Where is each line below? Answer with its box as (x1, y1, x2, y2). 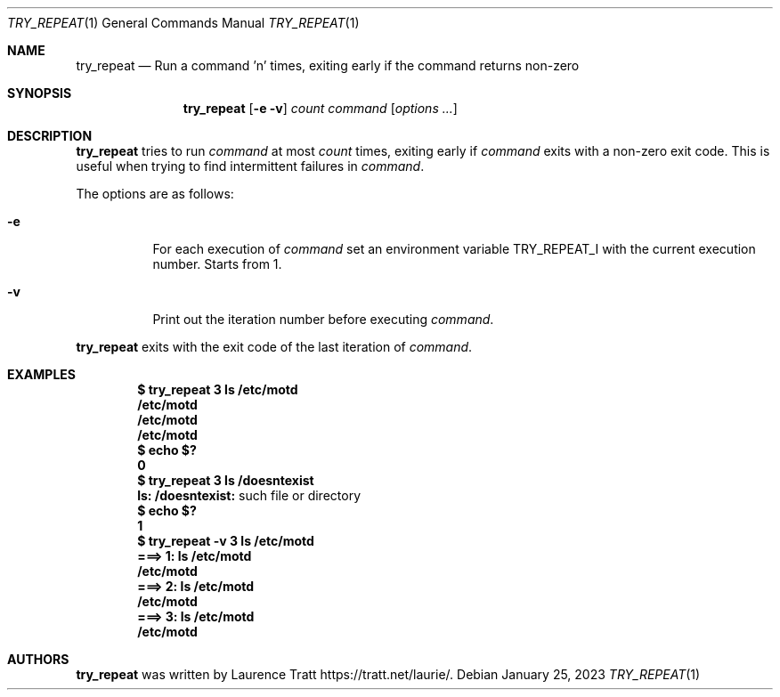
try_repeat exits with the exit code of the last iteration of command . (76, 339, 473, 354)
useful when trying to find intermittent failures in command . (76, 158, 425, 174)
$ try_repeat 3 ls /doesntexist (137, 473, 314, 488)
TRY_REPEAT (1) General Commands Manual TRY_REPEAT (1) (7, 15, 360, 30)
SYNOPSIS (7, 85, 72, 101)
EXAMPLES (7, 367, 76, 382)
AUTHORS (7, 652, 69, 667)
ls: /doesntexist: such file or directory (137, 488, 362, 503)
